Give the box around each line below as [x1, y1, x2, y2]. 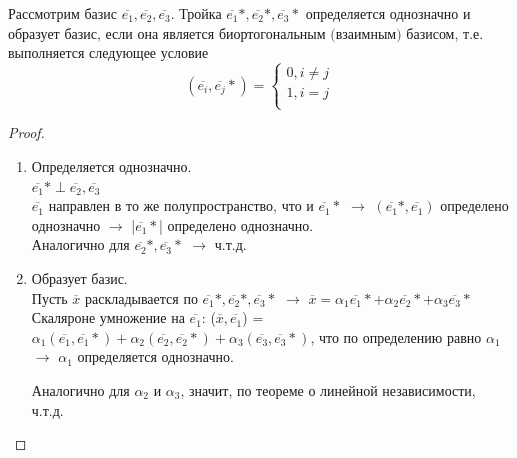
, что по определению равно [310, 326, 482, 347]
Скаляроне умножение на [31, 307, 185, 328]
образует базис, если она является [8, 22, 215, 43]
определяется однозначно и [305, 3, 471, 23]
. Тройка [170, 3, 222, 23]
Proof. [8, 122, 45, 143]
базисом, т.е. [406, 22, 484, 43]
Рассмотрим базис [8, 3, 117, 23]
